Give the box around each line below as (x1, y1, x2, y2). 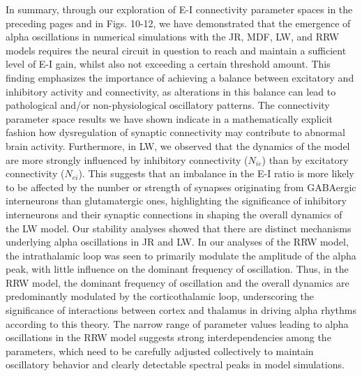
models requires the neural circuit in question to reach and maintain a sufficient (6, 43, 347, 57)
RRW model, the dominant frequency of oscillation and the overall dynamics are (6, 275, 349, 289)
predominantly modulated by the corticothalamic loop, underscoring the (6, 289, 315, 303)
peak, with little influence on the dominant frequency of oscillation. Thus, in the (6, 262, 349, 276)
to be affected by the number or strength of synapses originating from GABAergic (6, 179, 356, 194)
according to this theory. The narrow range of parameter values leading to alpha (6, 316, 349, 331)
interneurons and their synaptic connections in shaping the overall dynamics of (6, 206, 342, 221)
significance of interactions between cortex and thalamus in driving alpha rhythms (6, 303, 356, 317)
